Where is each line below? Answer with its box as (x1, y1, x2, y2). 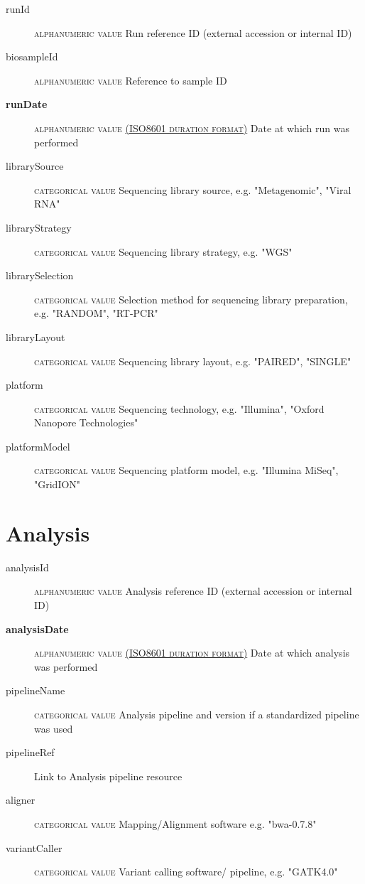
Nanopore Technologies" (34, 415, 138, 430)
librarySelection (6, 268, 74, 283)
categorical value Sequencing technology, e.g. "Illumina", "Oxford (34, 401, 325, 416)
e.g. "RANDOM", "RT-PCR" (34, 306, 158, 320)
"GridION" (34, 477, 81, 492)
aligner (6, 792, 36, 807)
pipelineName (6, 683, 65, 698)
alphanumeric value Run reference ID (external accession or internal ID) (34, 25, 352, 40)
